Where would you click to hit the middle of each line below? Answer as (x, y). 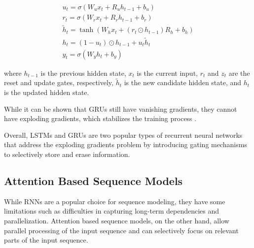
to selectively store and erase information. (67, 154)
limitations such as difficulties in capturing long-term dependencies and (112, 211)
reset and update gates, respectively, (59, 82)
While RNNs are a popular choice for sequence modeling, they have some (115, 201)
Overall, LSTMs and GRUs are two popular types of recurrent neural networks (123, 135)
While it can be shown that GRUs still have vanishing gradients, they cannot (121, 108)
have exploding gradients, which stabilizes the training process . (100, 118)
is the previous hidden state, (83, 73)
